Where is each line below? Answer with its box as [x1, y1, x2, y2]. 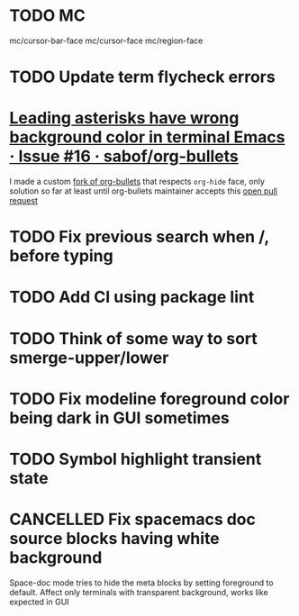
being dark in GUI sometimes [9, 407, 230, 428]
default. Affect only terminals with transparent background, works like [9, 586, 268, 597]
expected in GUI [9, 596, 69, 607]
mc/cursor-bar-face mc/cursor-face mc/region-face [9, 35, 204, 46]
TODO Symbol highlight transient [9, 449, 262, 469]
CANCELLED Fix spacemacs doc [9, 510, 257, 530]
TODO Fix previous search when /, [9, 227, 269, 248]
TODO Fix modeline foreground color [9, 388, 290, 409]
